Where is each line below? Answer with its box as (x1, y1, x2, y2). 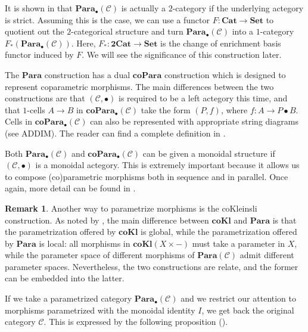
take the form (141, 103, 191, 116)
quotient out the (5, 25, 64, 38)
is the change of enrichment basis (160, 36, 281, 49)
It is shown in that (5, 2, 73, 14)
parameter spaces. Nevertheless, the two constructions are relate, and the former (5, 260, 298, 272)
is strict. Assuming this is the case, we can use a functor (5, 13, 210, 26)
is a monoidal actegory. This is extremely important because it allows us (35, 159, 300, 171)
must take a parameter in (192, 237, 285, 249)
